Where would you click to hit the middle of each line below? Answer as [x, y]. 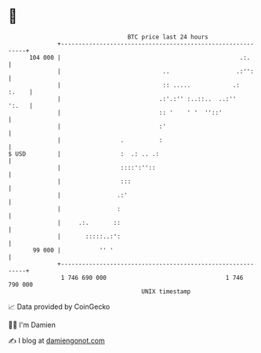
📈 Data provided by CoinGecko [59, 307]
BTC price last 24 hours [168, 37]
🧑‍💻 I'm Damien [32, 325]
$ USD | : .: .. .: [83, 154]
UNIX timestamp [166, 291]
